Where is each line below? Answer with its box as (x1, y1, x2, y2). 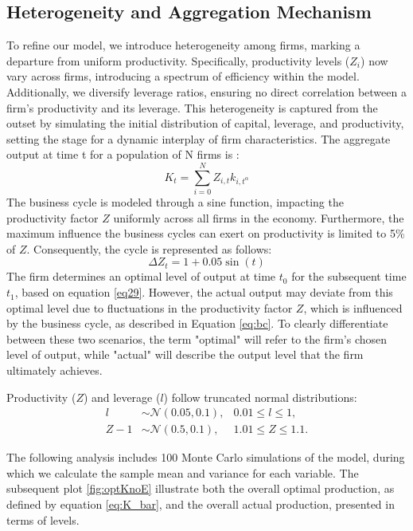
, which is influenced (303, 299, 403, 316)
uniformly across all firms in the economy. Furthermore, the (113, 209, 404, 226)
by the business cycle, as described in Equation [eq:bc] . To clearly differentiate (6, 315, 388, 332)
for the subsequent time (291, 268, 407, 285)
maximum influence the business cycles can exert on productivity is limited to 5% (6, 225, 405, 242)
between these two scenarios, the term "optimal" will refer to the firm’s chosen (6, 330, 388, 347)
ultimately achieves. (6, 362, 103, 379)
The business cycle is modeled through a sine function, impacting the (6, 194, 344, 210)
